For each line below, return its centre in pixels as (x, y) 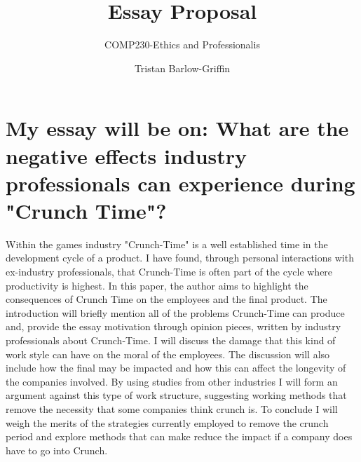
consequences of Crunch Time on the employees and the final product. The (166, 299)
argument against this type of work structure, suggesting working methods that (176, 395)
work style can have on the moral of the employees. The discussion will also (168, 354)
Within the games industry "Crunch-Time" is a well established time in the (167, 244)
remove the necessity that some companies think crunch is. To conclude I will (172, 408)
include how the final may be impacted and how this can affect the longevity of (176, 368)
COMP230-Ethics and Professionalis (182, 45)
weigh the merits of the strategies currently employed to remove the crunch (167, 422)
